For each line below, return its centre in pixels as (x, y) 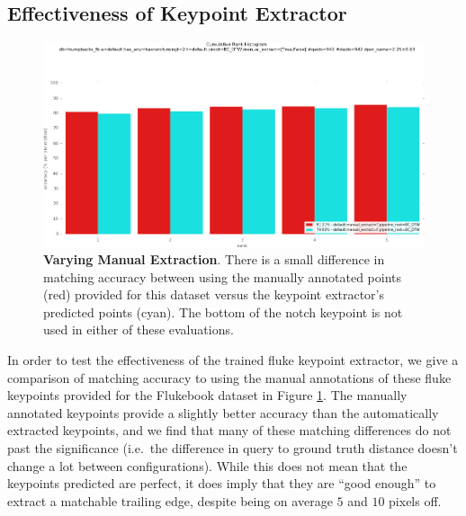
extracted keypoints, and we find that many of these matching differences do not (229, 430)
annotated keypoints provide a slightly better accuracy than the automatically (223, 412)
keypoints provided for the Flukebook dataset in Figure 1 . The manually (207, 395)
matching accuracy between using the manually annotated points (223, 276)
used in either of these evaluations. (139, 329)
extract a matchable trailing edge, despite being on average (170, 500)
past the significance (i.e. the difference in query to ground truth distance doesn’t (233, 448)
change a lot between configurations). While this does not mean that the (207, 465)
